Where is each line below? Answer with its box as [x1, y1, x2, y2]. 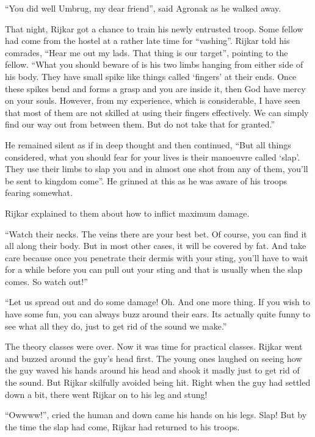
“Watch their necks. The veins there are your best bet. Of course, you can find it [5, 227, 307, 240]
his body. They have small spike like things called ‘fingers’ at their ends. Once [5, 70, 297, 82]
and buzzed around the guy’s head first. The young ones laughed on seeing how [5, 352, 302, 364]
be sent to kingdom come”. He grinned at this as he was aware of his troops [5, 174, 288, 187]
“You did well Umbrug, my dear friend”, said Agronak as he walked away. [5, 2, 281, 14]
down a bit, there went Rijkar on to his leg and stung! [5, 388, 208, 400]
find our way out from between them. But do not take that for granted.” [5, 118, 275, 131]
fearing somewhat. [5, 186, 73, 199]
